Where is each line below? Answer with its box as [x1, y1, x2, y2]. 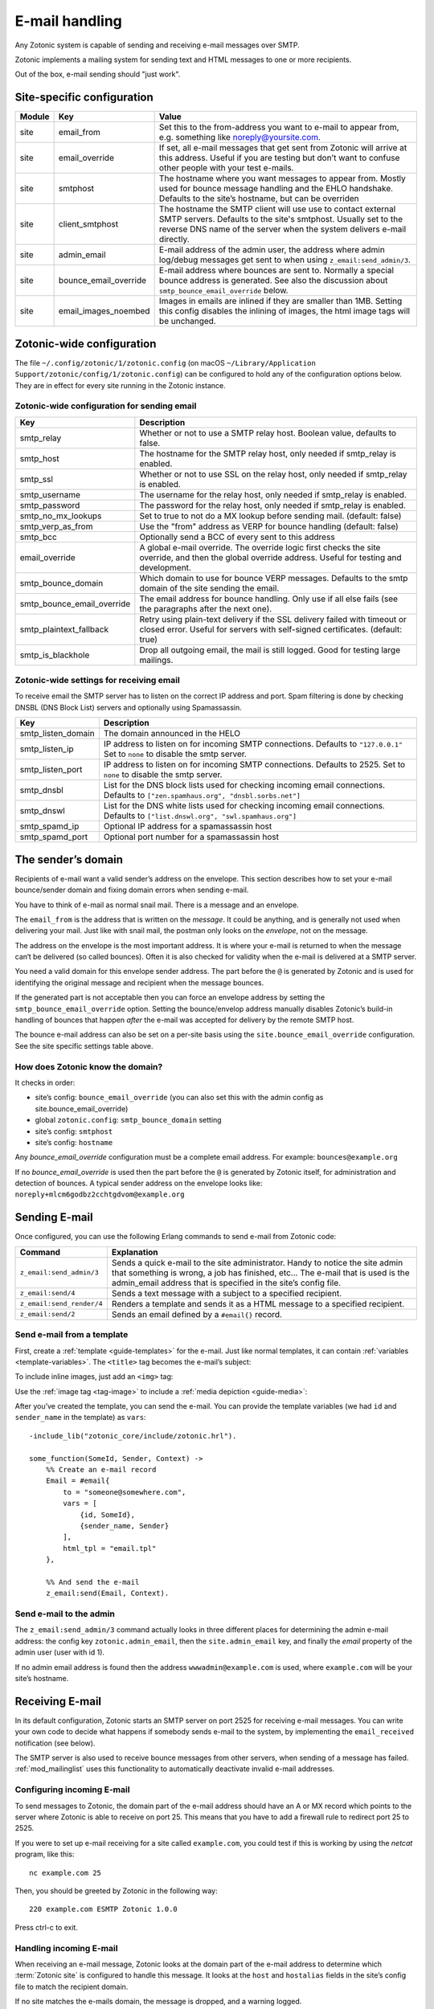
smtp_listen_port [19, 764, 83, 775]
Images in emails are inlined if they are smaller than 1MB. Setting [158, 296, 403, 307]
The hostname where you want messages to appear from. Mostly [158, 173, 406, 184]
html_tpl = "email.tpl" [63, 1544, 157, 1553]
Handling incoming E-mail [14, 1942, 118, 1954]
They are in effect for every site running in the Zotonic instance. [14, 380, 226, 390]
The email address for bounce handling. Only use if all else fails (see [139, 593, 398, 604]
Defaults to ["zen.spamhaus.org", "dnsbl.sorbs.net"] [103, 790, 301, 801]
